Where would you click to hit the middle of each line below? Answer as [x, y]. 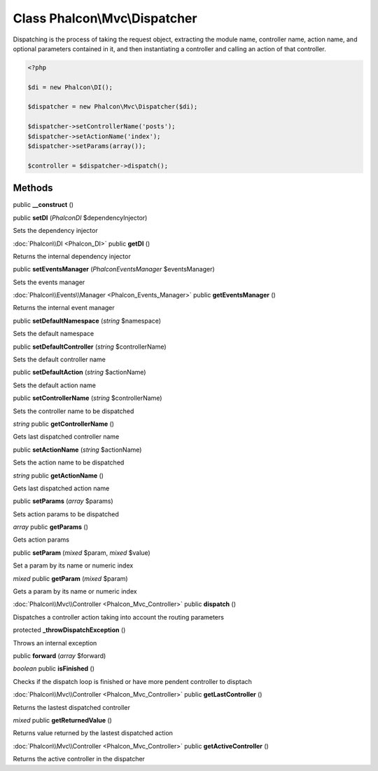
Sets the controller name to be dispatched [73, 411]
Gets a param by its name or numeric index [75, 591]
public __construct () [43, 205]
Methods [33, 188]
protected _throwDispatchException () [69, 630]
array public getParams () [51, 527]
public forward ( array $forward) [59, 656]
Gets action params [41, 539]
